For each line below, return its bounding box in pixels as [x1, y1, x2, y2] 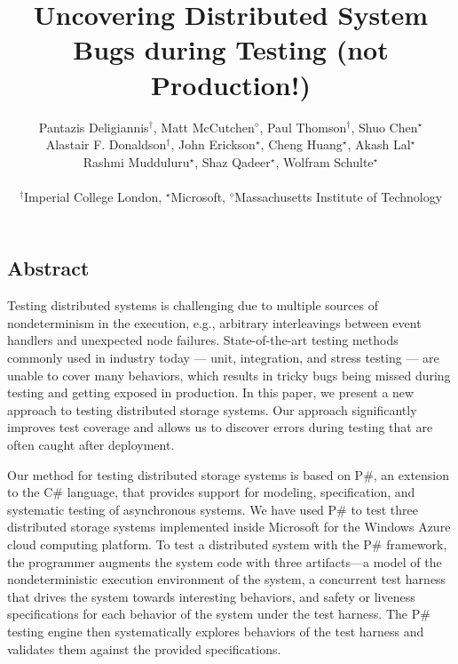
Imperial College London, [24, 187, 162, 205]
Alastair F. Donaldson [45, 135, 167, 154]
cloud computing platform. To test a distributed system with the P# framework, [7, 535, 447, 553]
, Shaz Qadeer [194, 152, 271, 171]
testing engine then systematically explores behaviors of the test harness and [7, 621, 424, 640]
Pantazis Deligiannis [38, 117, 149, 136]
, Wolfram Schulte [275, 152, 374, 171]
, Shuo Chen [351, 117, 418, 136]
